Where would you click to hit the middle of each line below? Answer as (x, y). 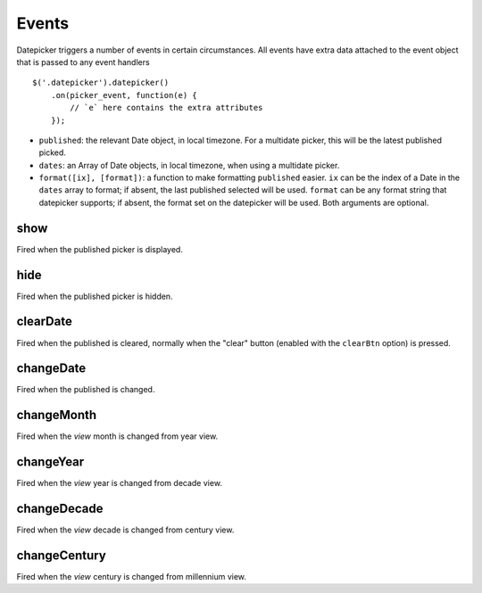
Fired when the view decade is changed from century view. (125, 530)
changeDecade (60, 509)
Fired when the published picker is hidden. (95, 296)
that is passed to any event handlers (83, 62)
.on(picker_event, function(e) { (124, 95)
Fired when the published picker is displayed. (100, 249)
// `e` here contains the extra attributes (166, 108)
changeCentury (61, 556)
